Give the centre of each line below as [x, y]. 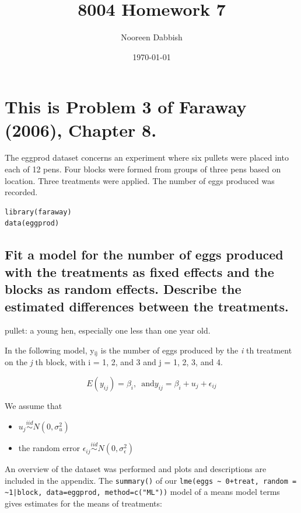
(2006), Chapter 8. [81, 129]
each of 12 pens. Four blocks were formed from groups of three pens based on [143, 169]
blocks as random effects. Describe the [123, 289]
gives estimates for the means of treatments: [83, 503]
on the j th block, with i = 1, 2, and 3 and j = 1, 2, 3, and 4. [114, 362]
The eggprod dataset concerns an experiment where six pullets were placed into [147, 157]
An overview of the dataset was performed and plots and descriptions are [136, 469]
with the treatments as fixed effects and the [139, 271]
